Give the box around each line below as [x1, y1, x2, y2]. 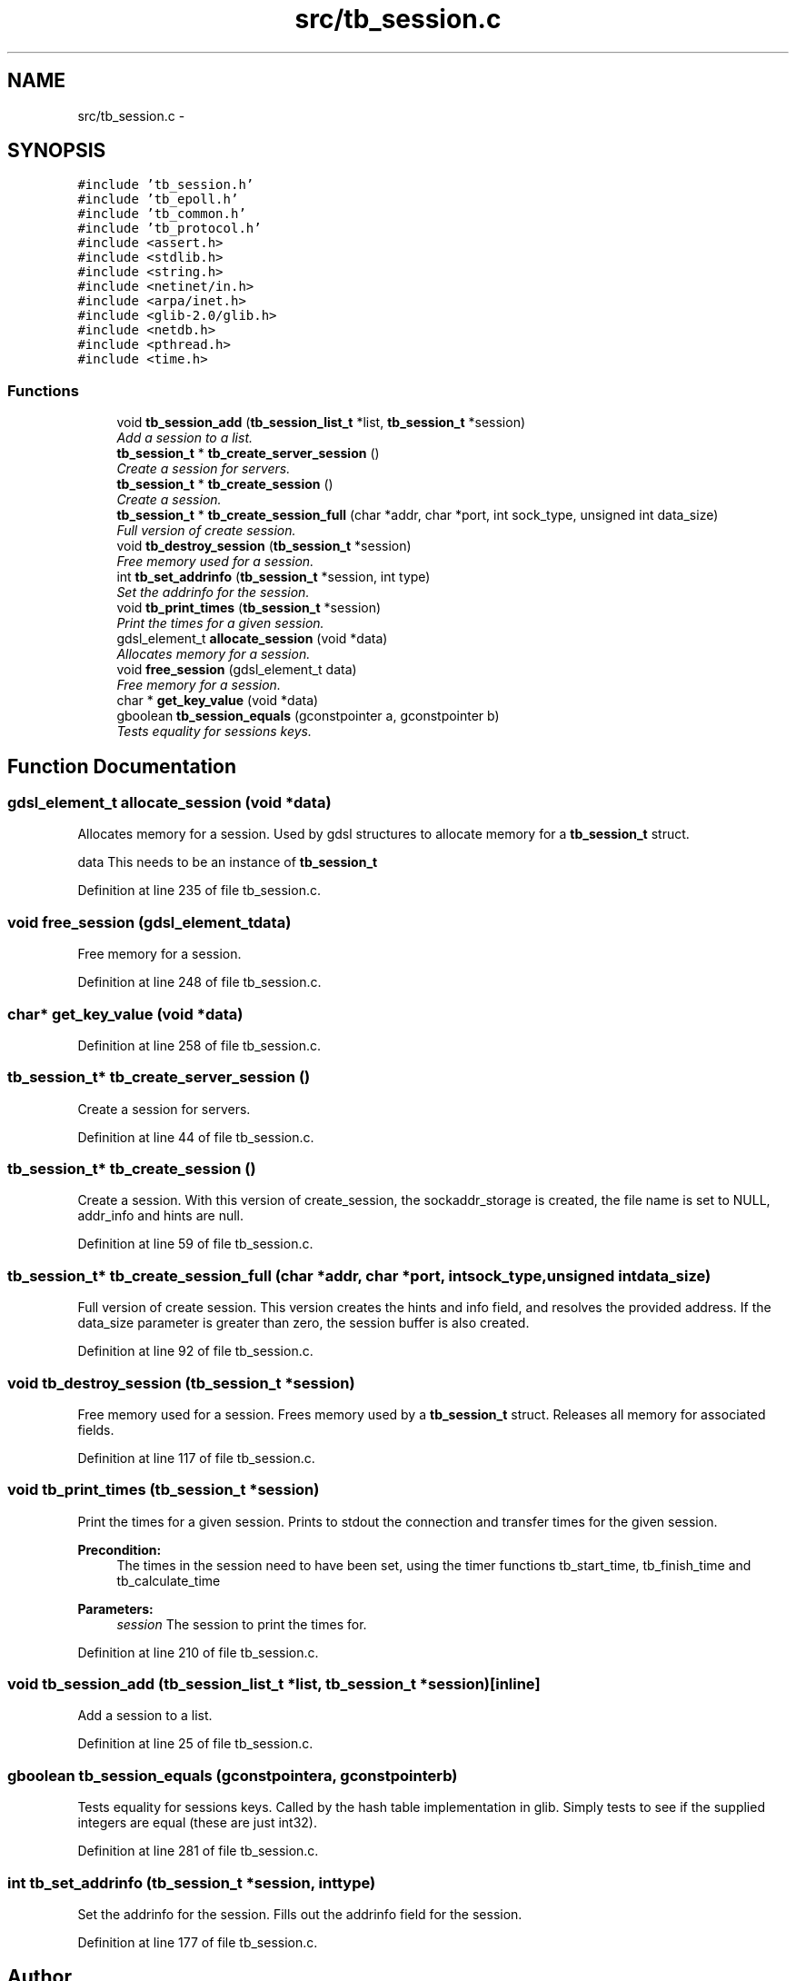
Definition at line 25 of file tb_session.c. [77, 1736, 313, 1752]
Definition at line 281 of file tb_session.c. [77, 1843, 319, 1859]
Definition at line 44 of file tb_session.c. [77, 1129, 314, 1145]
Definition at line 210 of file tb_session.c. [77, 1644, 319, 1660]
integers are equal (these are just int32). [77, 1815, 317, 1831]
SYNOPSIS [7, 139, 106, 163]
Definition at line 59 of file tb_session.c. [77, 1236, 313, 1252]
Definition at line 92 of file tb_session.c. [77, 1343, 313, 1359]
